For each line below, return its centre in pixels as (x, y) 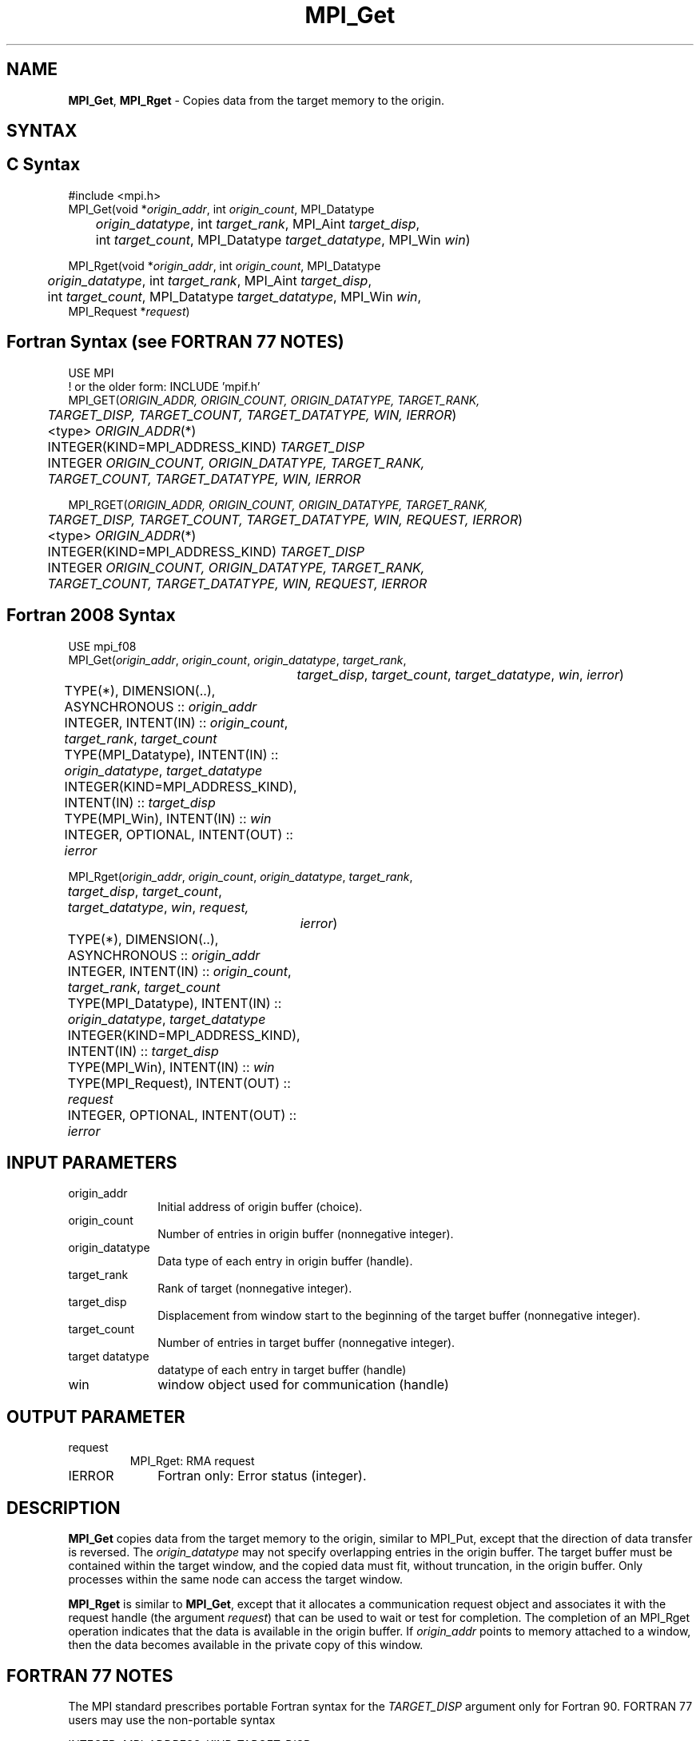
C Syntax (44, 165)
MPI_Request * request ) (129, 311)
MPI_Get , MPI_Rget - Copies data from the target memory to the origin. (256, 100)
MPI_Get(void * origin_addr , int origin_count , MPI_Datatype (221, 209)
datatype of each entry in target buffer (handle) (282, 1370)
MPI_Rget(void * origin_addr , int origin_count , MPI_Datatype (225, 265)
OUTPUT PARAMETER (96, 1416)
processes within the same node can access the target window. (236, 1580)
